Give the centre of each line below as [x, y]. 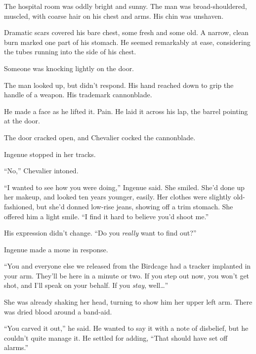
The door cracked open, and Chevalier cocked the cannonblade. [100, 137]
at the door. [22, 121]
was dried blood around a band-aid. [58, 311]
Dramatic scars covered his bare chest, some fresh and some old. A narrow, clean [126, 32]
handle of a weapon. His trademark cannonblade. [78, 95]
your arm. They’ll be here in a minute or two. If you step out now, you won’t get [127, 275]
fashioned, [19, 206]
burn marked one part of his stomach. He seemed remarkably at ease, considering [127, 42]
